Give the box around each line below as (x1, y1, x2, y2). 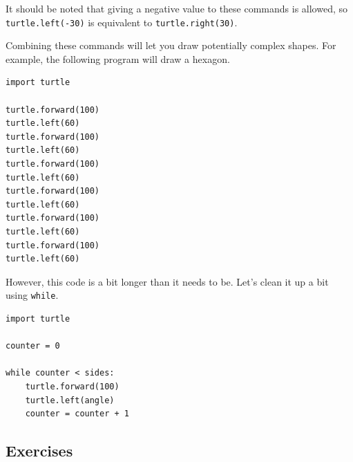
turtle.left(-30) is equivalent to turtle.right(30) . (6, 15, 238, 29)
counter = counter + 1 (25, 409, 129, 419)
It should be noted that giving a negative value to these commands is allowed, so (6, 1, 348, 15)
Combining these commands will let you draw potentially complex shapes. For (6, 38, 336, 53)
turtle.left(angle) (25, 395, 115, 405)
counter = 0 (6, 341, 60, 351)
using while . (6, 288, 59, 302)
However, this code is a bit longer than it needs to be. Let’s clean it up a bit (6, 274, 329, 288)
